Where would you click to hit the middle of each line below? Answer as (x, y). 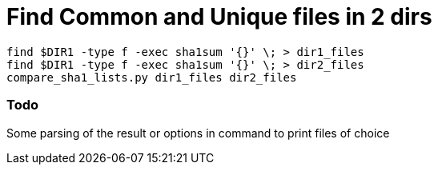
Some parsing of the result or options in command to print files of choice (198, 133)
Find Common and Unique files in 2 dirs (219, 17)
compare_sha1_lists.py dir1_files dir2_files (152, 77)
